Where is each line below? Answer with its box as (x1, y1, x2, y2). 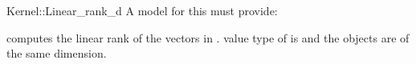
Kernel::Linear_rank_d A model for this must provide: (6, 2, 278, 18)
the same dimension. (6, 45, 107, 62)
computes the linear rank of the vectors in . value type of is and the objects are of (6, 29, 410, 46)
